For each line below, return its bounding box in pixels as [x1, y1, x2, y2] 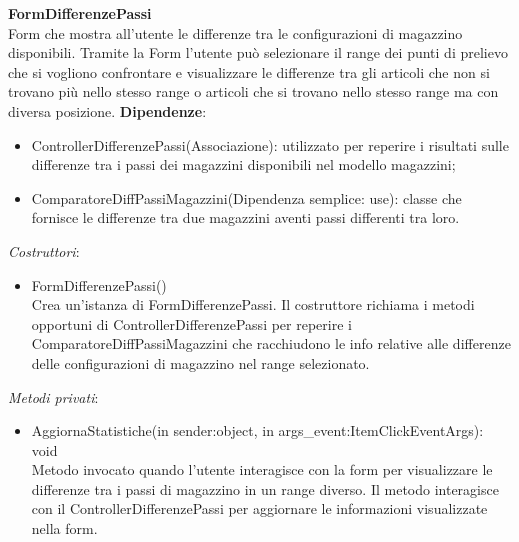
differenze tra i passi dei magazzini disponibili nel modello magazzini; [31, 154, 456, 175]
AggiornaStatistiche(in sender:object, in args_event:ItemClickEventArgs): [31, 420, 484, 441]
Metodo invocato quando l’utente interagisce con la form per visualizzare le [31, 459, 493, 480]
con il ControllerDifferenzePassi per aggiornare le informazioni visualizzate [31, 498, 488, 519]
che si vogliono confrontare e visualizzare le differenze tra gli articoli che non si [8, 61, 490, 82]
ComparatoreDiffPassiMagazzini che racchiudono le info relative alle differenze [31, 333, 511, 354]
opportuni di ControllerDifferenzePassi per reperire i [31, 313, 352, 334]
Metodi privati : [8, 386, 99, 407]
